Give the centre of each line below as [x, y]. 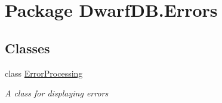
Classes [27, 48]
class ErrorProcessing [44, 73]
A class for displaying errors [57, 93]
